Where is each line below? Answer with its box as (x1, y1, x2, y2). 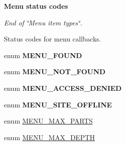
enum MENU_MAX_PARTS (4, 116, 93, 126)
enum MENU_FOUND (4, 50, 82, 60)
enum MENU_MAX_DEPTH (4, 132, 95, 142)
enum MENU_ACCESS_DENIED (4, 83, 122, 93)
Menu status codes (4, 1, 68, 11)
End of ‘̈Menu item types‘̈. (4, 17, 83, 27)
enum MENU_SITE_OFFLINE (4, 99, 112, 109)
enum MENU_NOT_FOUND (4, 66, 105, 77)
